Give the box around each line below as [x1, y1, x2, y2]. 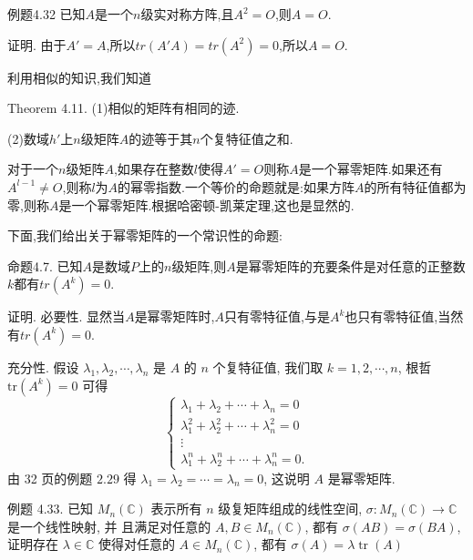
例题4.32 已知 [7, 5, 86, 23]
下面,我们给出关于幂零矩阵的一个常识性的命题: [7, 226, 283, 245]
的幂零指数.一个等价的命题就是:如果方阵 [118, 177, 355, 196]
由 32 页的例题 [7, 468, 93, 487]
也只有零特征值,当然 [344, 307, 464, 326]
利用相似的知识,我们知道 [7, 67, 151, 87]
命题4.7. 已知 [7, 256, 83, 275]
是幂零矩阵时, [134, 307, 215, 326]
